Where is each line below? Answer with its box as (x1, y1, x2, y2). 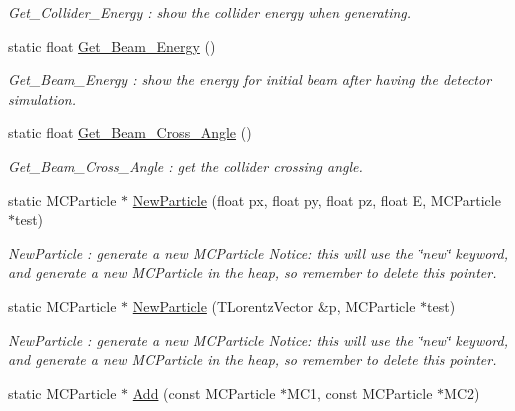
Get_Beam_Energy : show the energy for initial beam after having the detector (8, 69, 492, 90)
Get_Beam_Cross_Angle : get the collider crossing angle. (8, 155, 363, 176)
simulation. (8, 88, 76, 109)
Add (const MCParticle (132, 382, 276, 403)
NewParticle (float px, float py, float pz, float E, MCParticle (132, 189, 501, 210)
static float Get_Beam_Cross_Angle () (8, 122, 252, 143)
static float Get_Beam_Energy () (8, 35, 216, 56)
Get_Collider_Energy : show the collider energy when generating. (8, 2, 412, 22)
